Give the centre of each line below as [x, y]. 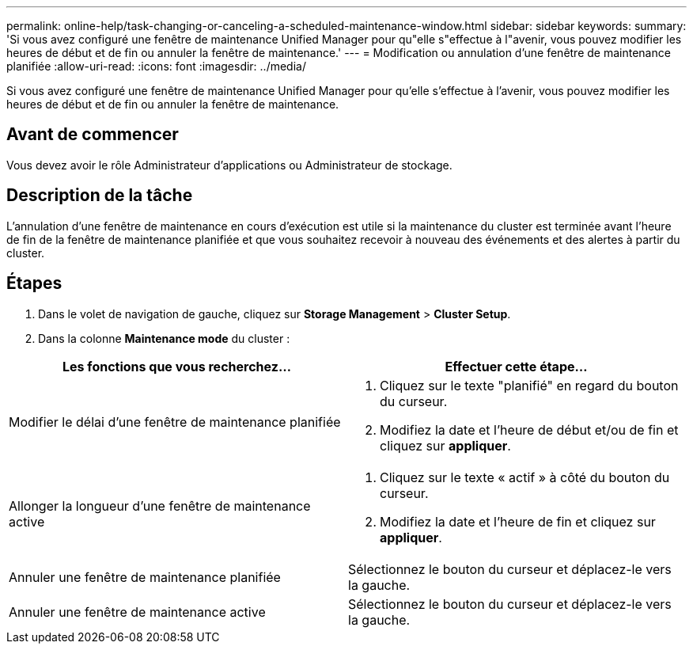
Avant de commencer [93, 135]
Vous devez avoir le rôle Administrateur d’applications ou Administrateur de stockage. [229, 165]
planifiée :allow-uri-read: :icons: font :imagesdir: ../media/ [156, 66]
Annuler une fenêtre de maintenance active [137, 612]
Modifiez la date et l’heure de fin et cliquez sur [518, 521]
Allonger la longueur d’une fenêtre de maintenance [160, 506]
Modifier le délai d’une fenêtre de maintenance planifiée [175, 422]
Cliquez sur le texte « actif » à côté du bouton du [525, 477]
